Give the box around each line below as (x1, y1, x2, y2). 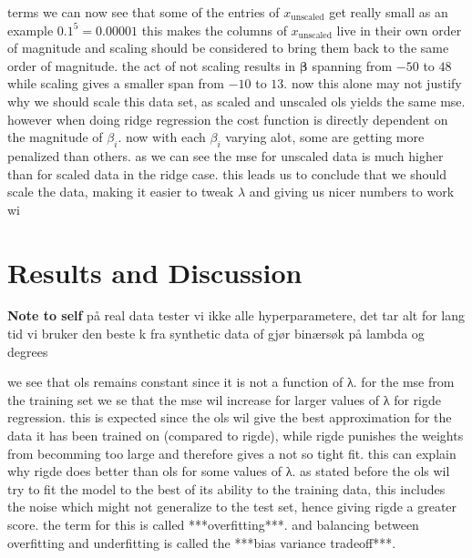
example (7, 20, 54, 39)
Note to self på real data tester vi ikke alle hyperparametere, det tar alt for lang (7, 306, 466, 325)
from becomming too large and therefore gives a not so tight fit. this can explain (7, 443, 457, 462)
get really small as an (329, 3, 448, 21)
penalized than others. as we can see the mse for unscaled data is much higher (7, 146, 444, 165)
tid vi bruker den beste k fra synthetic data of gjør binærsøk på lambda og (7, 324, 425, 343)
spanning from (312, 56, 393, 75)
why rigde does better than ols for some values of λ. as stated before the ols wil (7, 462, 450, 481)
